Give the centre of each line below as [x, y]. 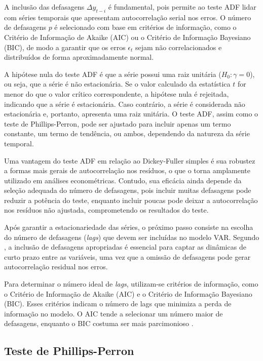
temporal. [19, 143]
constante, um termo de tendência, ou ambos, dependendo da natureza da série [127, 133]
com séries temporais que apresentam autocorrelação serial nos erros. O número [128, 17]
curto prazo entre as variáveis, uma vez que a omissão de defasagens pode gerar [127, 256]
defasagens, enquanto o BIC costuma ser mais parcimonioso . [99, 323]
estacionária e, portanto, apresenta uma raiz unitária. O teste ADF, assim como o [131, 114]
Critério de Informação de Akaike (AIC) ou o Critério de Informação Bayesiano [127, 37]
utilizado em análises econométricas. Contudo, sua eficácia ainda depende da [123, 180]
